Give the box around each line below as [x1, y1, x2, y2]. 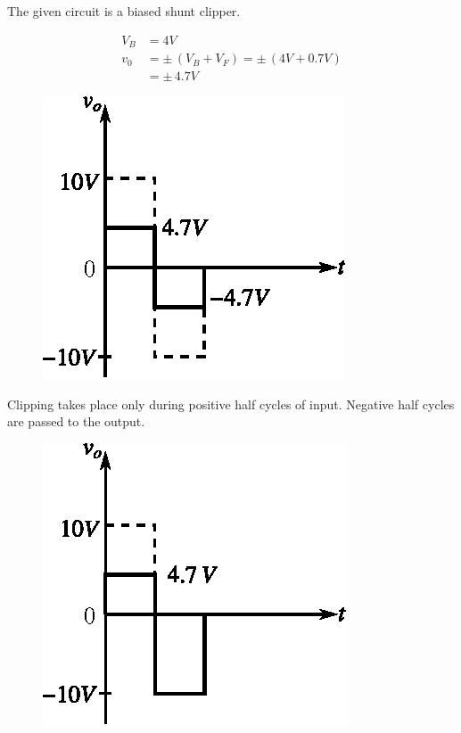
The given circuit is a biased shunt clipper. [7, 2, 241, 20]
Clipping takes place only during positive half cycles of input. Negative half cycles [7, 394, 455, 413]
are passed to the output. [7, 412, 145, 431]
